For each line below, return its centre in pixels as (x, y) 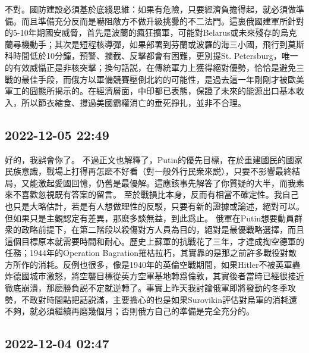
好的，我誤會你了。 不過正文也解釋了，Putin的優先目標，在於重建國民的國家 (154, 159)
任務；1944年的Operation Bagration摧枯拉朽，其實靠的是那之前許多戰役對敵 (151, 253)
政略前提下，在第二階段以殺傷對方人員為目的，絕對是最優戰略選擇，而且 (163, 229)
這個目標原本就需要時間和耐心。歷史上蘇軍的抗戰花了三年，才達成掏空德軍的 (154, 241)
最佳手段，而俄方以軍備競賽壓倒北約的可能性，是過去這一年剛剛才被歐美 (163, 79)
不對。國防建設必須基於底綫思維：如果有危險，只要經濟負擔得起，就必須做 (150, 9)
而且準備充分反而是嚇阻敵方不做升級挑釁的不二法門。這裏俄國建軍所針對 (163, 21)
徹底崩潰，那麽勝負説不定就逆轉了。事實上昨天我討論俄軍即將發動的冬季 (146, 288)
